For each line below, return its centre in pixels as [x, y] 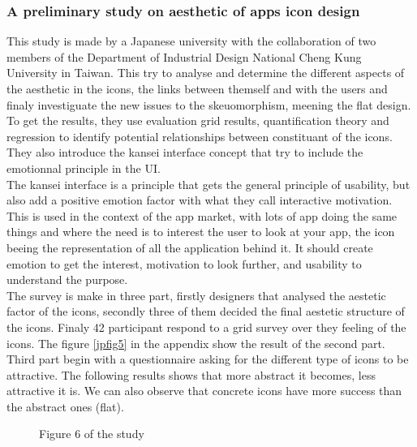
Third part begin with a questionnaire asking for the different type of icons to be [208, 359]
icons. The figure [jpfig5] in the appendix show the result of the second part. [196, 343]
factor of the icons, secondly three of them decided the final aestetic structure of [206, 311]
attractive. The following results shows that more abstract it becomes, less [191, 374]
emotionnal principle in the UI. [84, 168]
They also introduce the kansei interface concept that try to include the [185, 152]
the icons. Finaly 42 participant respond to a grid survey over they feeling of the [206, 327]
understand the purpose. [67, 279]
